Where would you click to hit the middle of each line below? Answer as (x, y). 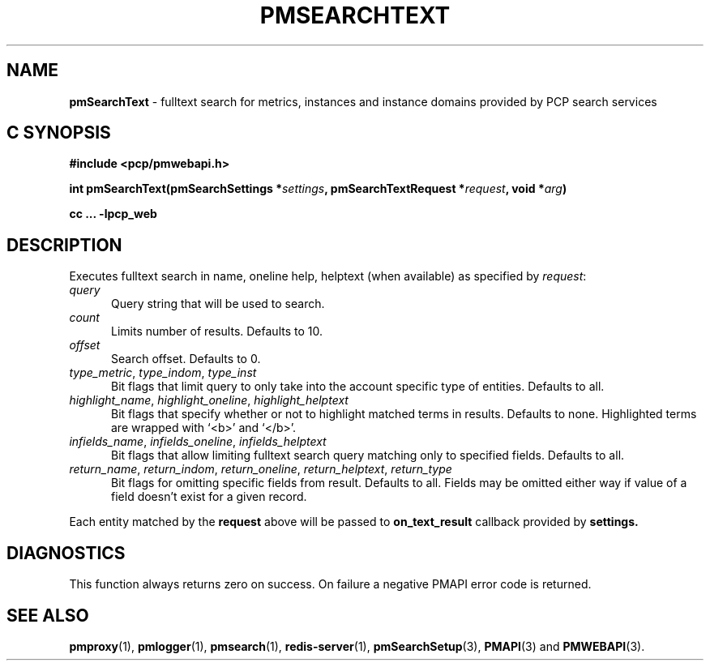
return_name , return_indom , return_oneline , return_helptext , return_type (261, 469)
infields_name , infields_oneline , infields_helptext (198, 442)
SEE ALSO (48, 615)
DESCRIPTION (64, 245)
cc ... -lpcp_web (113, 214)
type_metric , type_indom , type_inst (163, 373)
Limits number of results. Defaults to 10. (217, 331)
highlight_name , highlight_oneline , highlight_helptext (209, 400)
